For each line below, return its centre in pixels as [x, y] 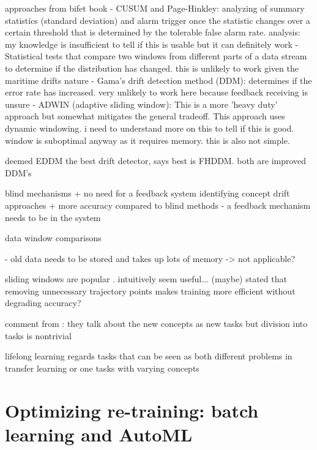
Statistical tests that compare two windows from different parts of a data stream [156, 56]
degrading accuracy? [43, 303]
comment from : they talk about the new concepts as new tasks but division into [156, 324]
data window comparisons [53, 238]
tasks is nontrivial [38, 335]
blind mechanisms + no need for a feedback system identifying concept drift [147, 193]
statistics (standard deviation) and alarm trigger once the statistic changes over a [158, 20]
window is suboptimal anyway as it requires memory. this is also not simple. [147, 140]
